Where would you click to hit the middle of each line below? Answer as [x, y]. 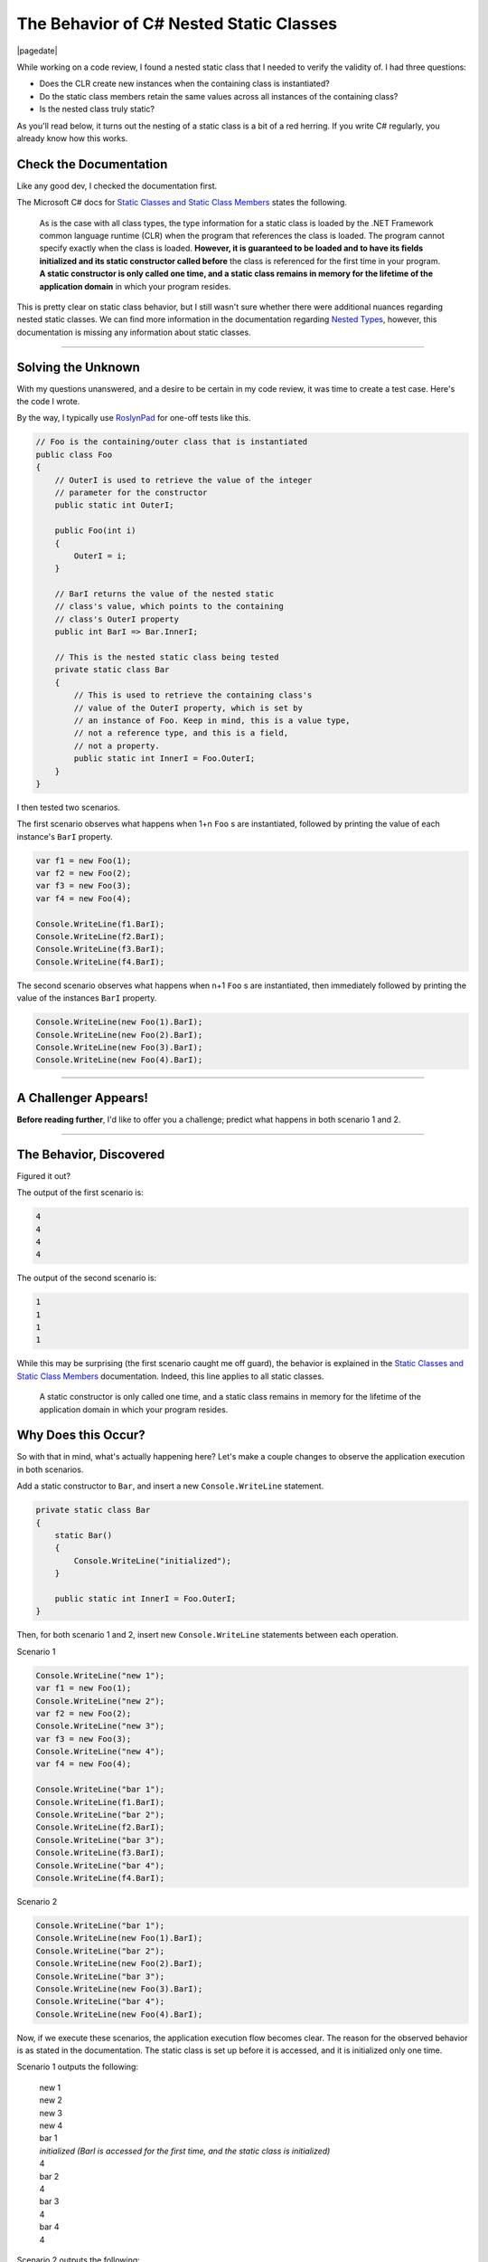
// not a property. [117, 746]
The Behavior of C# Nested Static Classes [177, 24]
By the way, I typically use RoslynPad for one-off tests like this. [134, 418]
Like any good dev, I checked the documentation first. [117, 185]
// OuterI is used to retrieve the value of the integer [183, 480]
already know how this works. [72, 138]
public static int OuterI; [115, 505]
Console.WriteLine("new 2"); [100, 1701]
